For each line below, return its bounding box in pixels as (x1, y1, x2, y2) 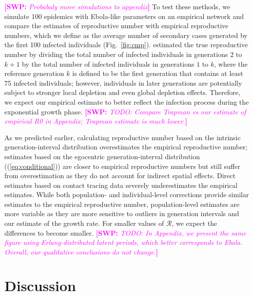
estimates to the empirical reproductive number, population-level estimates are (4, 199, 240, 209)
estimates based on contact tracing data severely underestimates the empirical (4, 180, 238, 190)
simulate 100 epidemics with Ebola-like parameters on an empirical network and (4, 11, 244, 21)
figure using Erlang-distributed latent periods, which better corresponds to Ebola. (4, 237, 243, 247)
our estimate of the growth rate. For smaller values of (4, 218, 164, 228)
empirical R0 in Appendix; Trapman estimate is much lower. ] (4, 116, 188, 126)
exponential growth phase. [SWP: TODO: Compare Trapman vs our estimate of (4, 106, 246, 116)
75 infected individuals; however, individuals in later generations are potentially (4, 77, 242, 88)
